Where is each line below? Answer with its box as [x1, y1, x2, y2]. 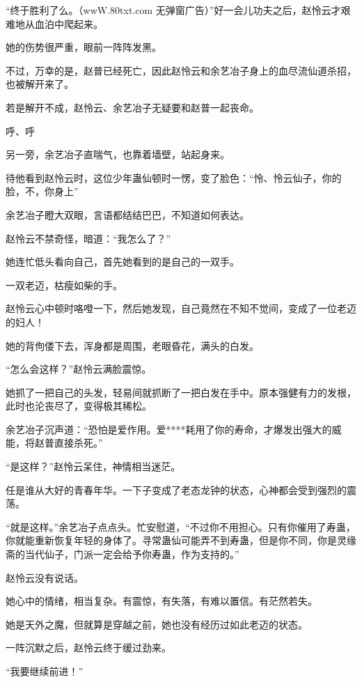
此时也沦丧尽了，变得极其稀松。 [6, 398, 152, 413]
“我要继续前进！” [6, 664, 84, 678]
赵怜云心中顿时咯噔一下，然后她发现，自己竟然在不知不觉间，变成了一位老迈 [6, 301, 356, 316]
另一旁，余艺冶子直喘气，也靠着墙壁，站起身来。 [6, 147, 230, 162]
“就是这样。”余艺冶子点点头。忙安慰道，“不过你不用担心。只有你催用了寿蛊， [6, 519, 356, 534]
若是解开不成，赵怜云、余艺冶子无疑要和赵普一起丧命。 [6, 100, 259, 114]
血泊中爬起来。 [34, 16, 103, 31]
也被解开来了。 [6, 77, 74, 91]
